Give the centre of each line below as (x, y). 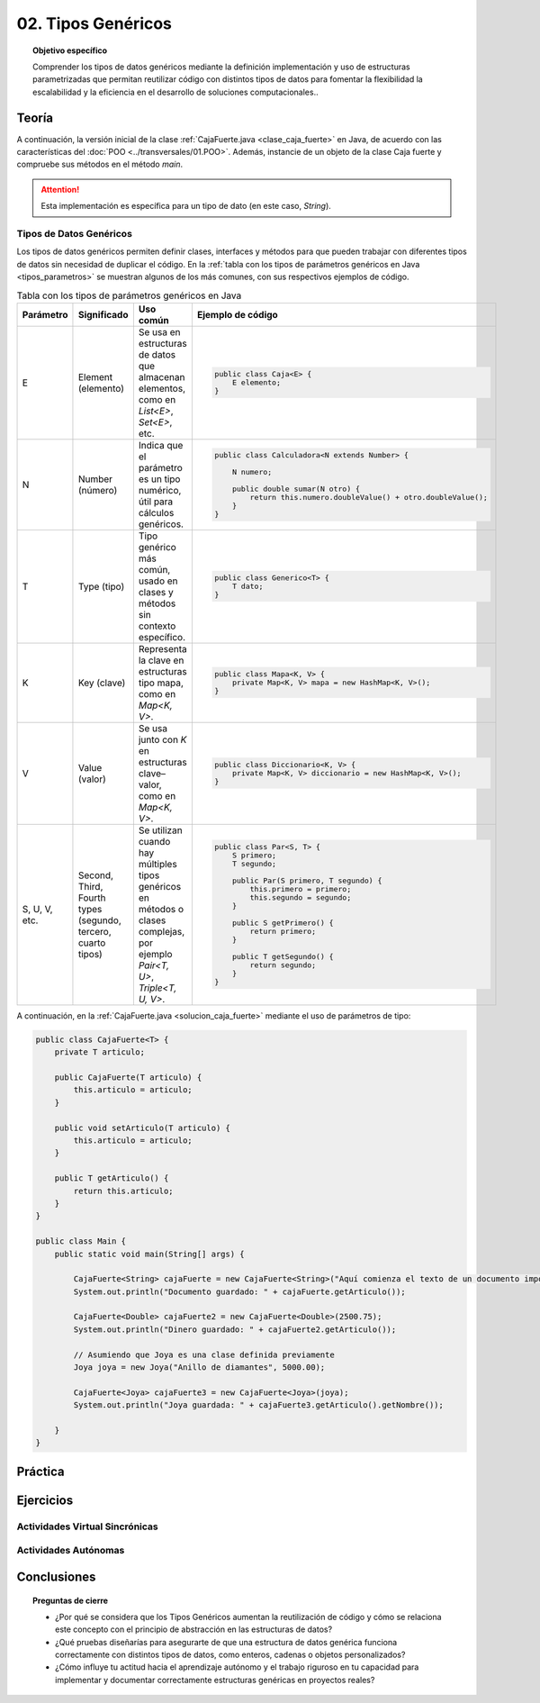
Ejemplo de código (237, 314)
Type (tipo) (101, 586)
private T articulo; (100, 1052)
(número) (98, 490)
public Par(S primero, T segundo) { (307, 881)
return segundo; (283, 965)
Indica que (161, 445)
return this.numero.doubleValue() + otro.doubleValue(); (369, 497)
